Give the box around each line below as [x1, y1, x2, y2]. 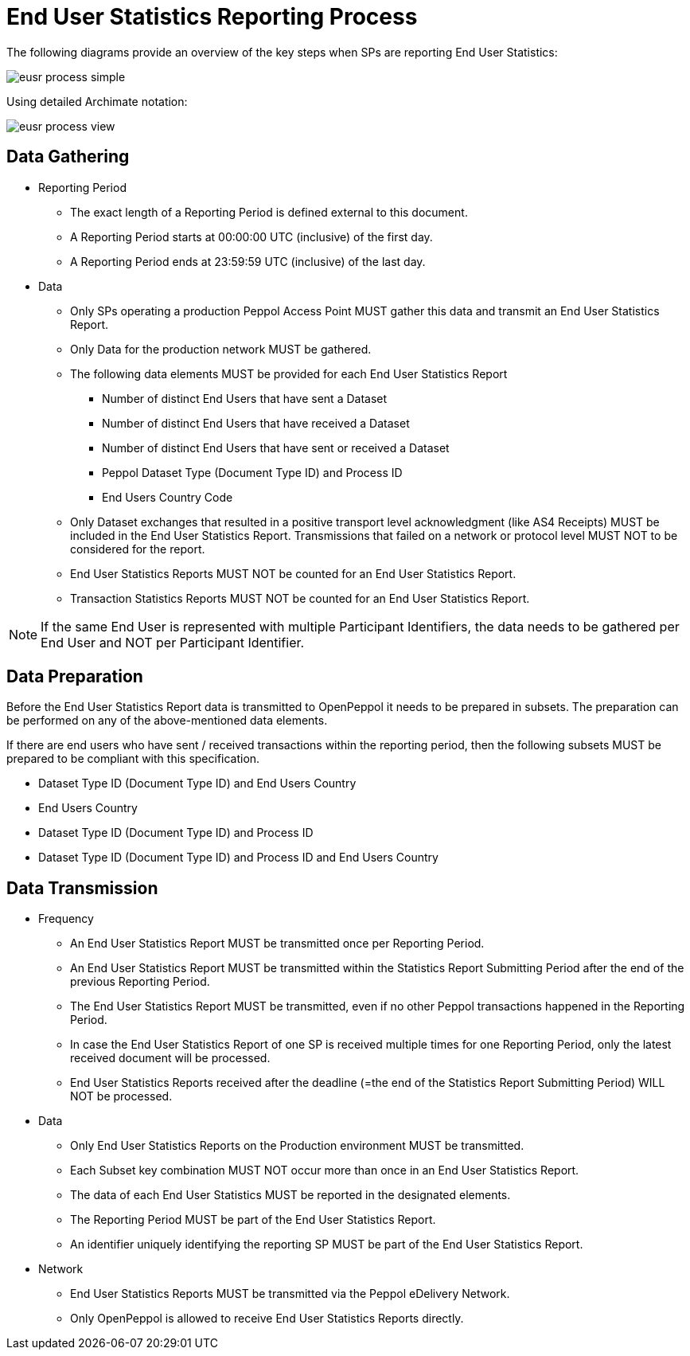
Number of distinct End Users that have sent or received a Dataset [102, 440, 450, 455]
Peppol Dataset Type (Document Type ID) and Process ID [102, 465, 403, 479]
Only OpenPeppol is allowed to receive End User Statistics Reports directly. [70, 1311, 464, 1326]
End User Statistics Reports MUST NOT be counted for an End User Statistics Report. [70, 566, 517, 580]
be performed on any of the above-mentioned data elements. [6, 713, 328, 728]
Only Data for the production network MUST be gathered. [70, 342, 372, 356]
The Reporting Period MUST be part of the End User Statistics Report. [70, 1213, 436, 1227]
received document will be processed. [70, 1051, 271, 1065]
